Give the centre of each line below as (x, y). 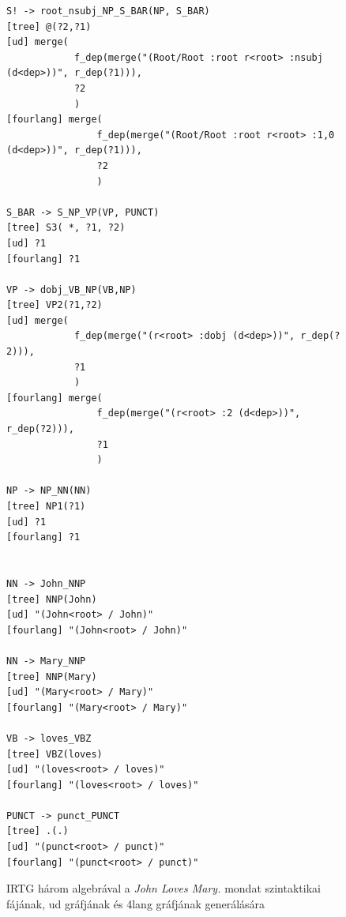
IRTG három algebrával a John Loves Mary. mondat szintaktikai (164, 888)
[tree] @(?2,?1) (49, 26)
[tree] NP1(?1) (46, 506)
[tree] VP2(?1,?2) (55, 305)
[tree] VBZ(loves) (55, 754)
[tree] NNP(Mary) (52, 676)
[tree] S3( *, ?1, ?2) (66, 228)
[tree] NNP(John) (52, 599)
